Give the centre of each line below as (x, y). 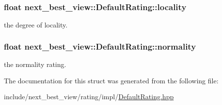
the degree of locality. (36, 25)
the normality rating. (35, 64)
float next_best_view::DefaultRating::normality (100, 46)
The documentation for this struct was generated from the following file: (111, 80)
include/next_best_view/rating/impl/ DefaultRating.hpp (89, 97)
